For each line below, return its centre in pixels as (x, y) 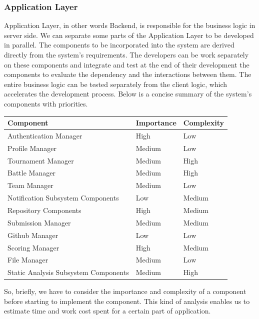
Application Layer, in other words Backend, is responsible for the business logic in (130, 25)
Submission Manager (39, 222)
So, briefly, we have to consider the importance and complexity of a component (125, 291)
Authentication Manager (45, 135)
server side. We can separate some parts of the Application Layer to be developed (129, 35)
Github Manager (33, 235)
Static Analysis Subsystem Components (68, 272)
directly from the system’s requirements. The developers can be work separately (126, 54)
